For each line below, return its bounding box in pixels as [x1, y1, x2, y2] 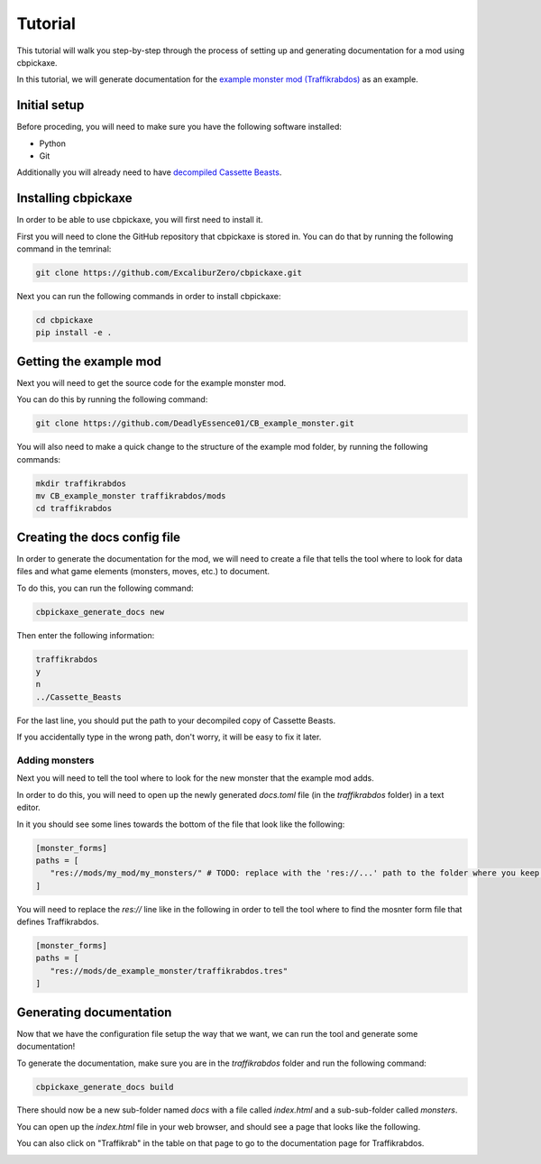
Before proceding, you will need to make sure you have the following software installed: [16, 122, 342, 133]
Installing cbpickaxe [16, 190, 133, 206]
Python [39, 138, 67, 149]
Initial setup [16, 97, 85, 113]
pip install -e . [35, 327, 113, 338]
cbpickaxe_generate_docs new [35, 607, 165, 617]
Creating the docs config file [16, 529, 180, 545]
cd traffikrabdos [35, 503, 113, 514]
